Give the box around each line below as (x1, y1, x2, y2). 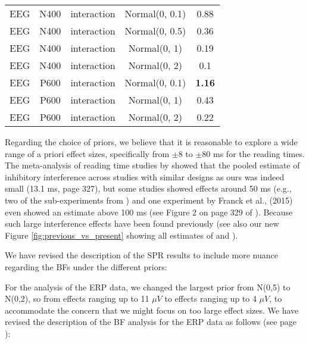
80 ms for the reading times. (202, 147, 305, 160)
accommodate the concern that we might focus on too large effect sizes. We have (5, 304, 299, 316)
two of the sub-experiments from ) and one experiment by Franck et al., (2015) (5, 193, 293, 206)
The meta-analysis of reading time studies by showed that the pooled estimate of (5, 159, 300, 171)
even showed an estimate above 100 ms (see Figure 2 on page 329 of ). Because (5, 205, 293, 218)
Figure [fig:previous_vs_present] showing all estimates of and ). (5, 229, 238, 241)
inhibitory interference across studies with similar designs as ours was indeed (5, 170, 285, 183)
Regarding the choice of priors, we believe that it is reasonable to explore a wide (5, 136, 298, 148)
